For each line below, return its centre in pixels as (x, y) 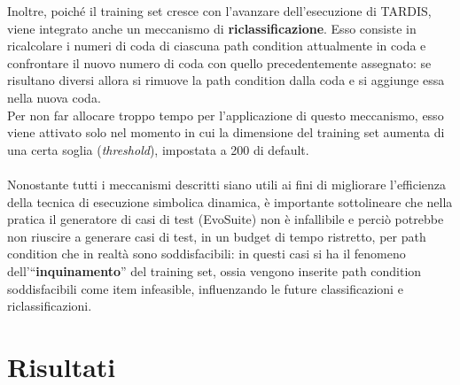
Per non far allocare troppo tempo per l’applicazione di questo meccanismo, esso (226, 115)
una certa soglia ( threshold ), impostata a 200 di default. (158, 149)
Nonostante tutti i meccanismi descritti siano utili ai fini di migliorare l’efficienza (227, 184)
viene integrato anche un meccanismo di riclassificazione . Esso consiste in (212, 28)
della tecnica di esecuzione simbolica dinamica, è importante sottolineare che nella (230, 201)
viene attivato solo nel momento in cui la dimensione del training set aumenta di (226, 132)
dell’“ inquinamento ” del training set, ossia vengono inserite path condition (214, 270)
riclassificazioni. (50, 306)
